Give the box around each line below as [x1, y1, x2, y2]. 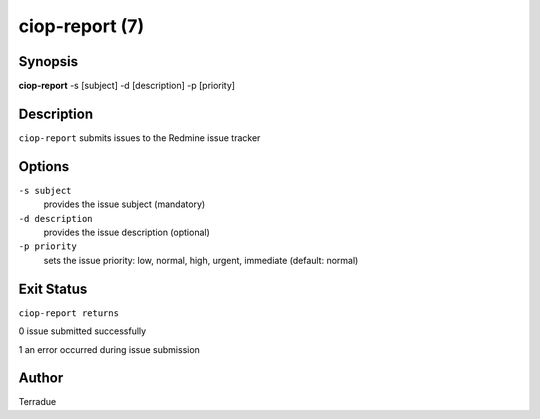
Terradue [18, 396, 57, 408]
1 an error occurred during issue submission [18, 343, 200, 355]
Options [18, 158, 70, 175]
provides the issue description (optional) [43, 226, 210, 239]
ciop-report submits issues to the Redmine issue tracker [18, 131, 261, 144]
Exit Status [18, 280, 88, 297]
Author [18, 370, 64, 387]
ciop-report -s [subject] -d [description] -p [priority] [18, 80, 235, 92]
